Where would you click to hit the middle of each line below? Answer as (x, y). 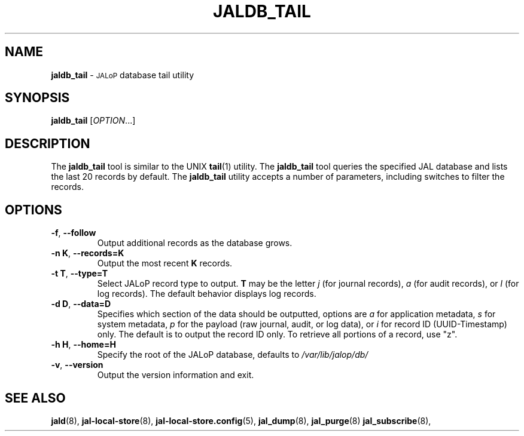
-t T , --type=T (80, 274)
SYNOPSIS (37, 98)
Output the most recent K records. (165, 263)
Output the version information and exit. (176, 375)
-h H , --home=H (83, 345)
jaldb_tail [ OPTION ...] (93, 121)
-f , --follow (74, 233)
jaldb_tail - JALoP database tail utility (123, 75)
